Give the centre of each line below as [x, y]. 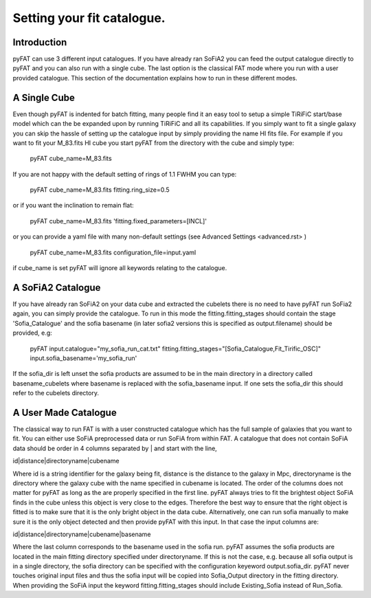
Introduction [40, 42]
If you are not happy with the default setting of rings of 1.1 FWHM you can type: [125, 174]
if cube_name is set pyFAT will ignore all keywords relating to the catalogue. [120, 268]
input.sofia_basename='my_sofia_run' [83, 358]
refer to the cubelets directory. [56, 393]
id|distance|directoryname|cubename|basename [82, 534]
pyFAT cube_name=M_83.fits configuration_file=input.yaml [113, 252]
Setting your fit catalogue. [89, 18]
